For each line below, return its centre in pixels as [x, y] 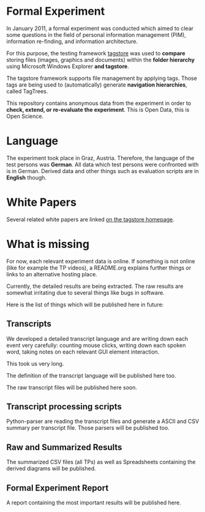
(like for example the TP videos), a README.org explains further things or [99, 268]
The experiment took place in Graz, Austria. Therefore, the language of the [100, 158]
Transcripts [29, 324]
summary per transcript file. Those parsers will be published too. [88, 428]
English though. [27, 177]
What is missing [48, 244]
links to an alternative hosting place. [52, 274]
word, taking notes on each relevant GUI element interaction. [83, 352]
